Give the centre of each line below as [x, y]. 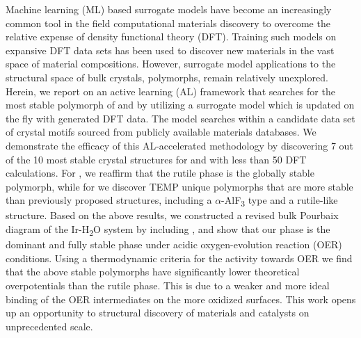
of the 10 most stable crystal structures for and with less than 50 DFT [156, 159]
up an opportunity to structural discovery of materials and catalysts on [158, 313]
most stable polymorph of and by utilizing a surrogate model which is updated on [180, 105]
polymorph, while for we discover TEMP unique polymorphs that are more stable [179, 186]
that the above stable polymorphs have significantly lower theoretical [153, 272]
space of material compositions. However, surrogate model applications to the [171, 64]
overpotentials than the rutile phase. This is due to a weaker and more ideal [168, 285]
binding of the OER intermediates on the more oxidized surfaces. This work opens [181, 299]
